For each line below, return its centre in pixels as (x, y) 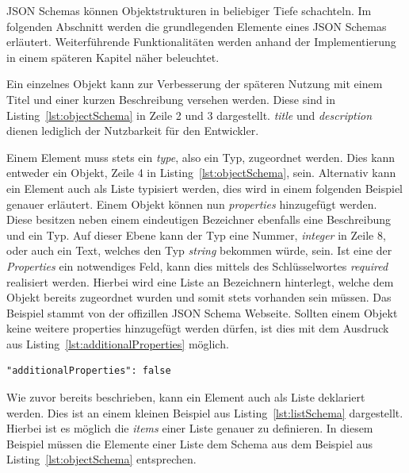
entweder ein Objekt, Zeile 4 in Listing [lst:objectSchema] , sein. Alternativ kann (201, 173)
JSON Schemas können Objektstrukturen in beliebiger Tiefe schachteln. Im (189, 10)
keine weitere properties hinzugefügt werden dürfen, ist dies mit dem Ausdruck (198, 328)
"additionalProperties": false (89, 371)
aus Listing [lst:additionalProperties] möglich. (118, 343)
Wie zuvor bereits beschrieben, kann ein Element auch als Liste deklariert (186, 397)
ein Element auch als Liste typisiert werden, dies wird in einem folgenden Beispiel (204, 188)
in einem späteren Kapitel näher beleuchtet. (113, 57)
